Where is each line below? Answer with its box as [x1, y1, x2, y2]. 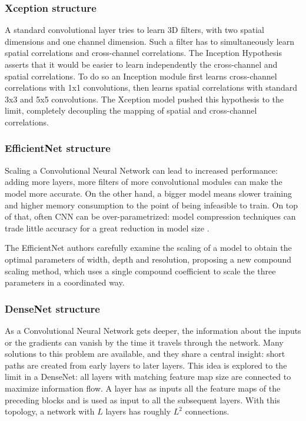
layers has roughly [105, 405, 171, 417]
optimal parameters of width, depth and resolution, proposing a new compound [5, 253, 291, 265]
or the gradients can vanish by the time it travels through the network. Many [5, 336, 284, 348]
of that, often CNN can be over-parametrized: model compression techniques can [5, 210, 296, 223]
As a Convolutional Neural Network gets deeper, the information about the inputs [5, 324, 301, 336]
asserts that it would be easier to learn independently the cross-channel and [5, 58, 278, 70]
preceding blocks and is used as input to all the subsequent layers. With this [5, 393, 280, 406]
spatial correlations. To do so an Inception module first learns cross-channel [5, 69, 277, 82]
